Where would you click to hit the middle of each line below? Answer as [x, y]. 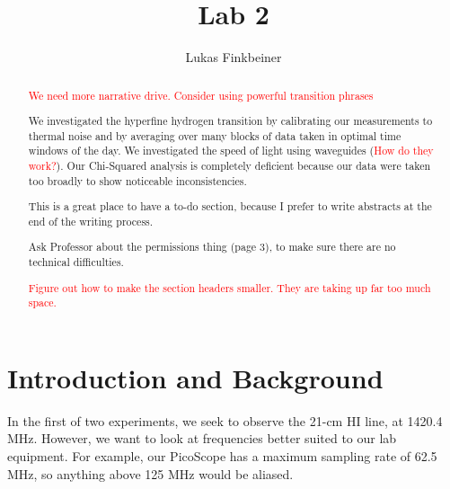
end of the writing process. [91, 221]
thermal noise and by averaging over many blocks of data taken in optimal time [215, 135]
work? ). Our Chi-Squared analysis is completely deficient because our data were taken [229, 166]
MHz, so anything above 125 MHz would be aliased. [150, 473]
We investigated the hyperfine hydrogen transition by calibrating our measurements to [230, 121]
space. [42, 302]
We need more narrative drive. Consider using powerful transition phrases [201, 95]
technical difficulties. [76, 262]
